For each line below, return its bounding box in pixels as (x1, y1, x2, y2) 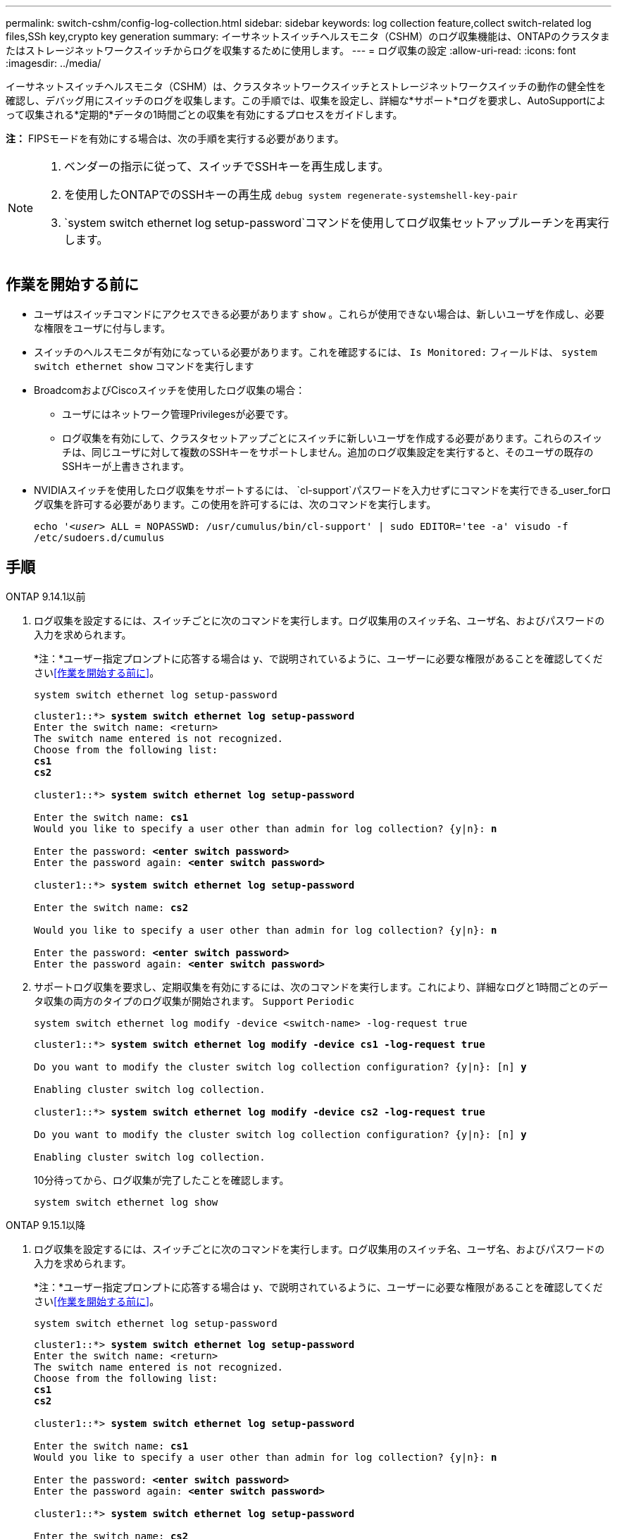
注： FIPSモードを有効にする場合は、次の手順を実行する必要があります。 (6, 132, 344, 144)
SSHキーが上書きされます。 (62, 459, 189, 472)
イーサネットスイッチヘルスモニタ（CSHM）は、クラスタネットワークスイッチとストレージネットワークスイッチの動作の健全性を (6, 80, 606, 92)
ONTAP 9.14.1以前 (6, 590, 86, 602)
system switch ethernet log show (34, 1196, 218, 1208)
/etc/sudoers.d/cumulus (34, 531, 165, 543)
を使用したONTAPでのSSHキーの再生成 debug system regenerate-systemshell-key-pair (64, 187, 518, 202)
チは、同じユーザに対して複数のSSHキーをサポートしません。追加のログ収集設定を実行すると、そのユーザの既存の (62, 445, 594, 458)
